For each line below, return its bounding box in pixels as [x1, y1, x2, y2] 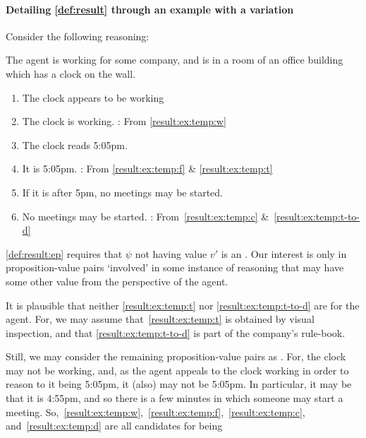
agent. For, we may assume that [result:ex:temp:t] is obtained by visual [6, 312, 315, 326]
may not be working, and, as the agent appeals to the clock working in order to [6, 362, 349, 377]
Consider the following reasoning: [6, 28, 150, 43]
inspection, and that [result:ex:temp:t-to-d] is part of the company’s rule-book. [6, 325, 346, 340]
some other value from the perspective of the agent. [6, 273, 228, 288]
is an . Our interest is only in [221, 246, 347, 261]
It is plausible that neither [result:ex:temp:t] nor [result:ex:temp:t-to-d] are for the [6, 297, 360, 312]
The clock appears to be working [22, 90, 164, 105]
